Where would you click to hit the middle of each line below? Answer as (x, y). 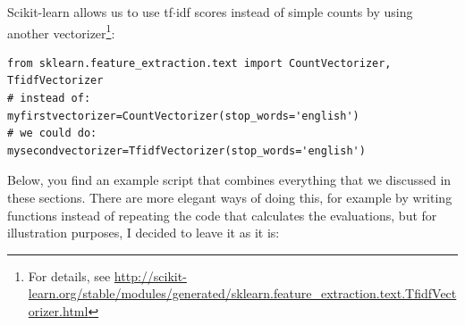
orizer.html (58, 310)
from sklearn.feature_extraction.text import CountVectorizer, (199, 63)
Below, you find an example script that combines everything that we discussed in (229, 180)
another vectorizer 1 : (61, 31)
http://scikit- (150, 275)
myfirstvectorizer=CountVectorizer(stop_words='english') (183, 116)
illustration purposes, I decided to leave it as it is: (144, 233)
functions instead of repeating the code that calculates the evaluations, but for (222, 215)
